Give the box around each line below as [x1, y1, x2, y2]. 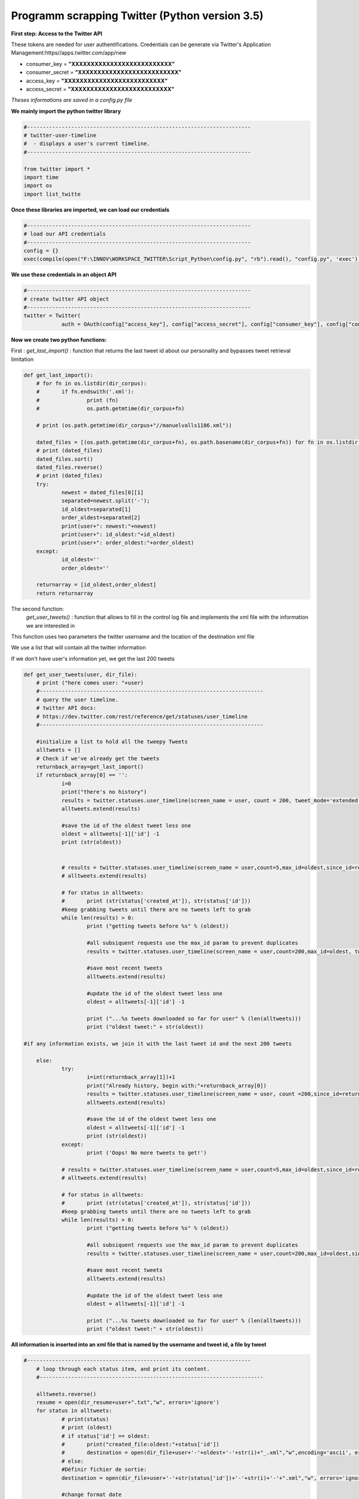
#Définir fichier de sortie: [61, 1466, 147, 1473]
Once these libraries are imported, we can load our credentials [11, 206, 170, 213]
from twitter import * [23, 165, 90, 172]
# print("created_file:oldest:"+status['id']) [61, 1441, 220, 1448]
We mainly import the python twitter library [11, 107, 121, 115]
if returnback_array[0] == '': [36, 772, 128, 779]
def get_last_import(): [23, 372, 94, 378]
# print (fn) [36, 396, 119, 404]
